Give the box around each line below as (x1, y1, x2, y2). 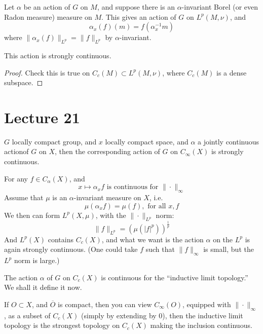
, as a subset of (4, 310, 51, 320)
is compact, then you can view (58, 299, 152, 309)
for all (147, 202, 166, 210)
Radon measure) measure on (4, 11, 92, 22)
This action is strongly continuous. (4, 50, 111, 60)
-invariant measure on (73, 192, 141, 203)
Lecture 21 (4, 106, 80, 127)
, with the (95, 209, 126, 220)
